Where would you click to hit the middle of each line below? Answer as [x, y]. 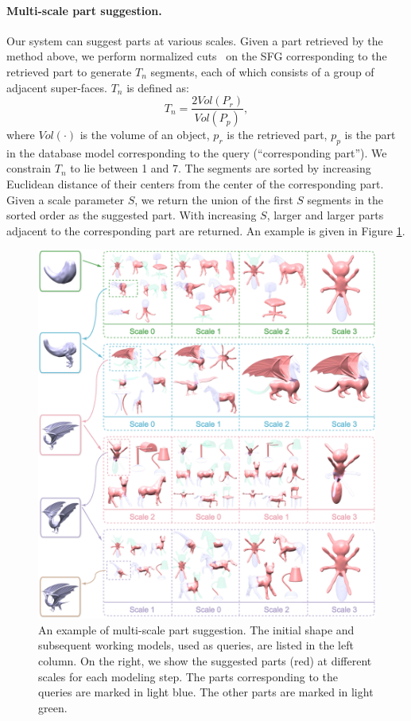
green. [53, 707]
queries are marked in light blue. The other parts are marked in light [206, 692]
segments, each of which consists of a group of [262, 71]
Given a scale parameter [66, 199]
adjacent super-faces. [57, 87]
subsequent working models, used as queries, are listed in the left [196, 645]
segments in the [345, 199]
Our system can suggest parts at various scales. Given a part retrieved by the [195, 40]
